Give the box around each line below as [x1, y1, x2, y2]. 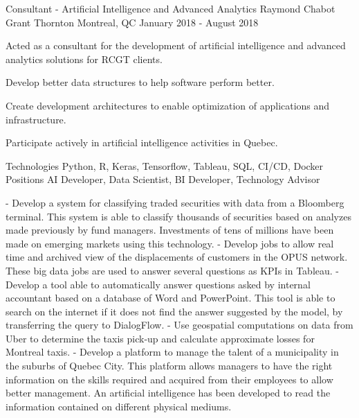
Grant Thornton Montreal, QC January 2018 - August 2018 [6, 15, 259, 29]
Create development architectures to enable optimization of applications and [6, 98, 330, 112]
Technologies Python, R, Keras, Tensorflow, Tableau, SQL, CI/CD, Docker [6, 158, 324, 173]
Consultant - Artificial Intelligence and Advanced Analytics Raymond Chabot [6, 1, 335, 15]
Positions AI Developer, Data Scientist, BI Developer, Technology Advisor [6, 172, 320, 186]
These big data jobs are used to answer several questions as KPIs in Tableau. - [6, 263, 340, 277]
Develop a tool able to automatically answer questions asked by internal [6, 277, 311, 291]
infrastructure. [6, 112, 66, 126]
